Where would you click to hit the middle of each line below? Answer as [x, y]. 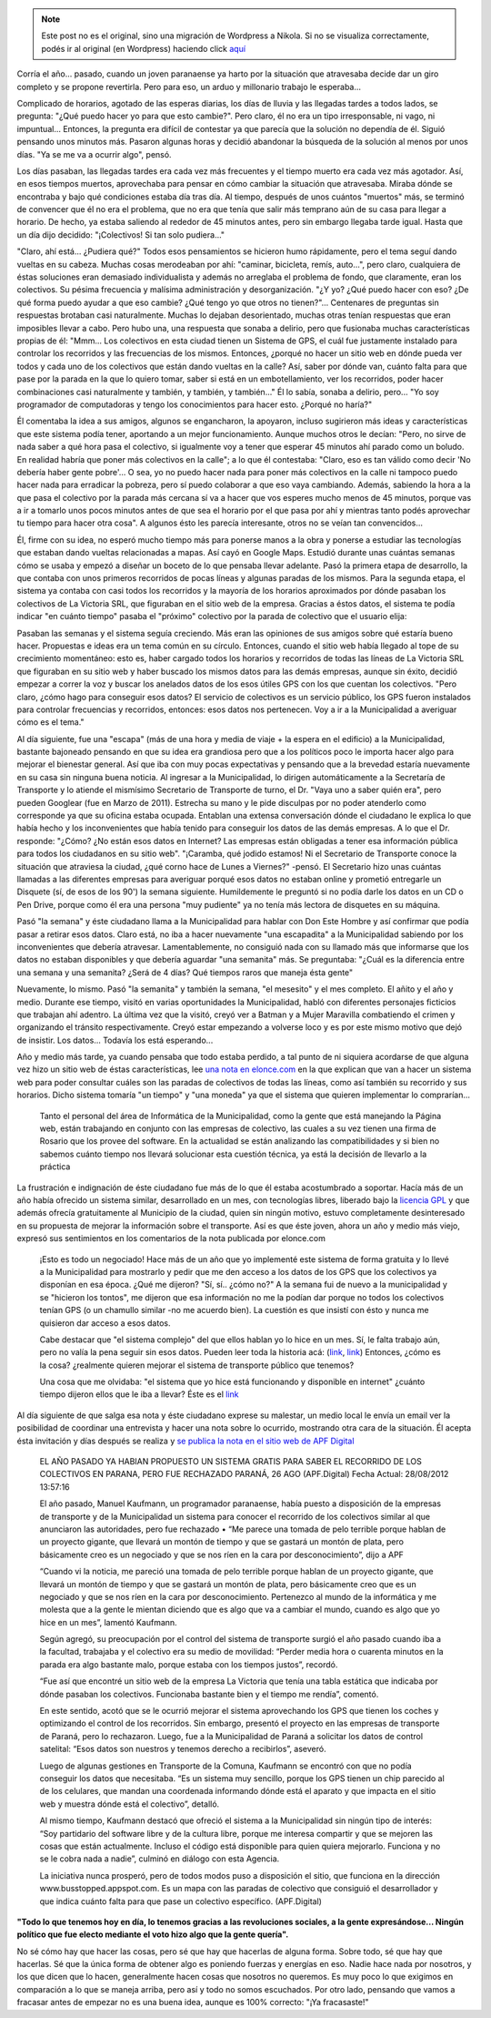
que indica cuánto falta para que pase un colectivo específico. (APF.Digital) [181, 1901]
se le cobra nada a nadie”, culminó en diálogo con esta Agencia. [160, 1859]
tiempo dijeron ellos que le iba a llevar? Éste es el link [140, 1394]
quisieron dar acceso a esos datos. [105, 1323]
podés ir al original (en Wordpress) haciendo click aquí [143, 48]
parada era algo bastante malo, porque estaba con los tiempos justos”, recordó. [189, 1664]
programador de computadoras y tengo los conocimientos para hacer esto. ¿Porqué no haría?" [195, 404]
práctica [55, 1167]
